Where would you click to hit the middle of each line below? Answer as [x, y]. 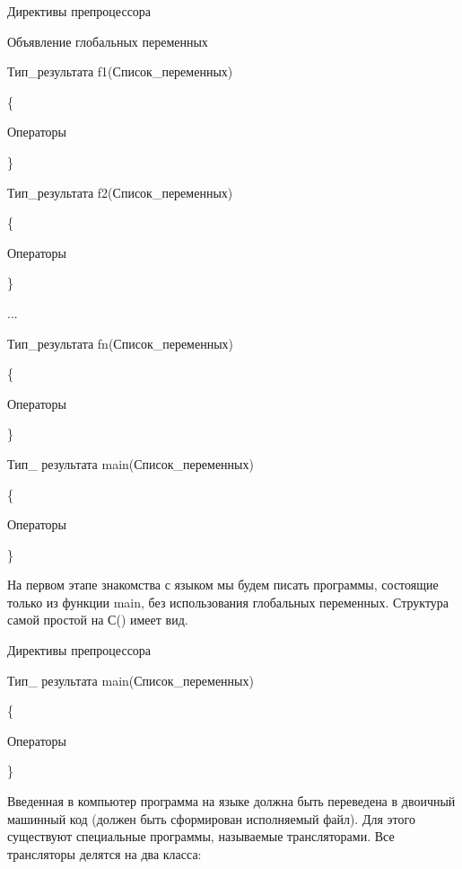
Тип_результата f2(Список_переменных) [120, 192]
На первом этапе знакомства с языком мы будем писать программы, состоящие [223, 585]
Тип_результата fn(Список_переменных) [121, 343]
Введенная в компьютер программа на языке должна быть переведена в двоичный [231, 801]
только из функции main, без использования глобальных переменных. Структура [228, 602]
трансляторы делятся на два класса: [105, 853]
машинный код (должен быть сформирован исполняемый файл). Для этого [211, 818]
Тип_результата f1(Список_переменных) [120, 71]
